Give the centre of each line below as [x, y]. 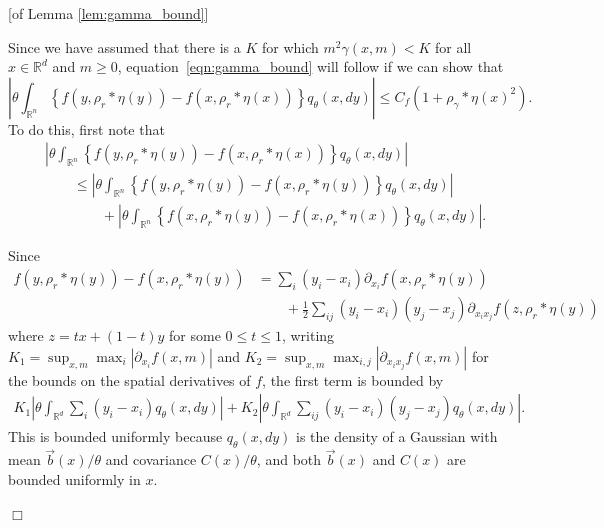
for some [195, 335]
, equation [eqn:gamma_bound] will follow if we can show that [310, 66]
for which [290, 46]
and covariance [151, 459]
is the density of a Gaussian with [397, 436]
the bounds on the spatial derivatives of [129, 379]
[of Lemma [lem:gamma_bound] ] [108, 13]
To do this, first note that [86, 128]
